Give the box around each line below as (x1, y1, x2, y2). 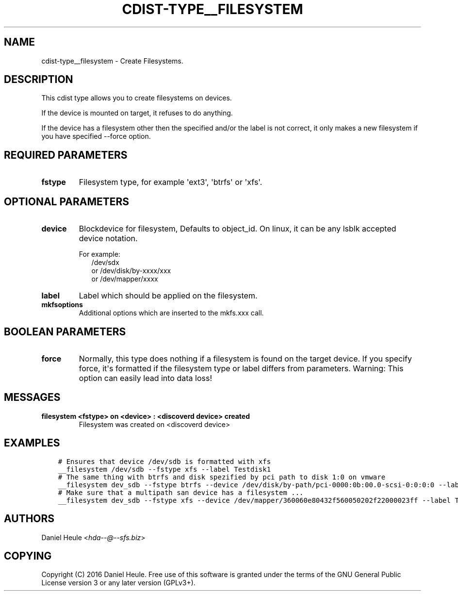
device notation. (79, 233, 138, 244)
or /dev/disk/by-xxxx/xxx (91, 266, 171, 275)
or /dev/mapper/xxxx (91, 275, 158, 283)
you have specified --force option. (41, 132, 151, 141)
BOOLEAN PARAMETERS (4, 325, 126, 338)
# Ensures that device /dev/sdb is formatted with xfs (58, 457, 271, 465)
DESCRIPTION (4, 73, 73, 86)
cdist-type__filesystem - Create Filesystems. (41, 56, 183, 65)
